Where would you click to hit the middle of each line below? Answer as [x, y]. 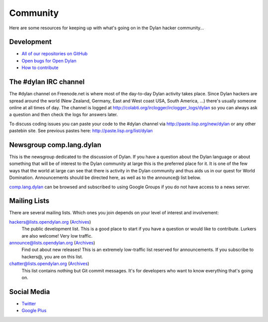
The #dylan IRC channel [47, 82]
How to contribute [40, 68]
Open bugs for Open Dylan [49, 61]
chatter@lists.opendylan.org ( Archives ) [49, 264]
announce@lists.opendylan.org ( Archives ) [52, 243]
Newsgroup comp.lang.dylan [55, 145]
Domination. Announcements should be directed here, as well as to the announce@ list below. [105, 178]
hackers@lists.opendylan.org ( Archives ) [50, 222]
